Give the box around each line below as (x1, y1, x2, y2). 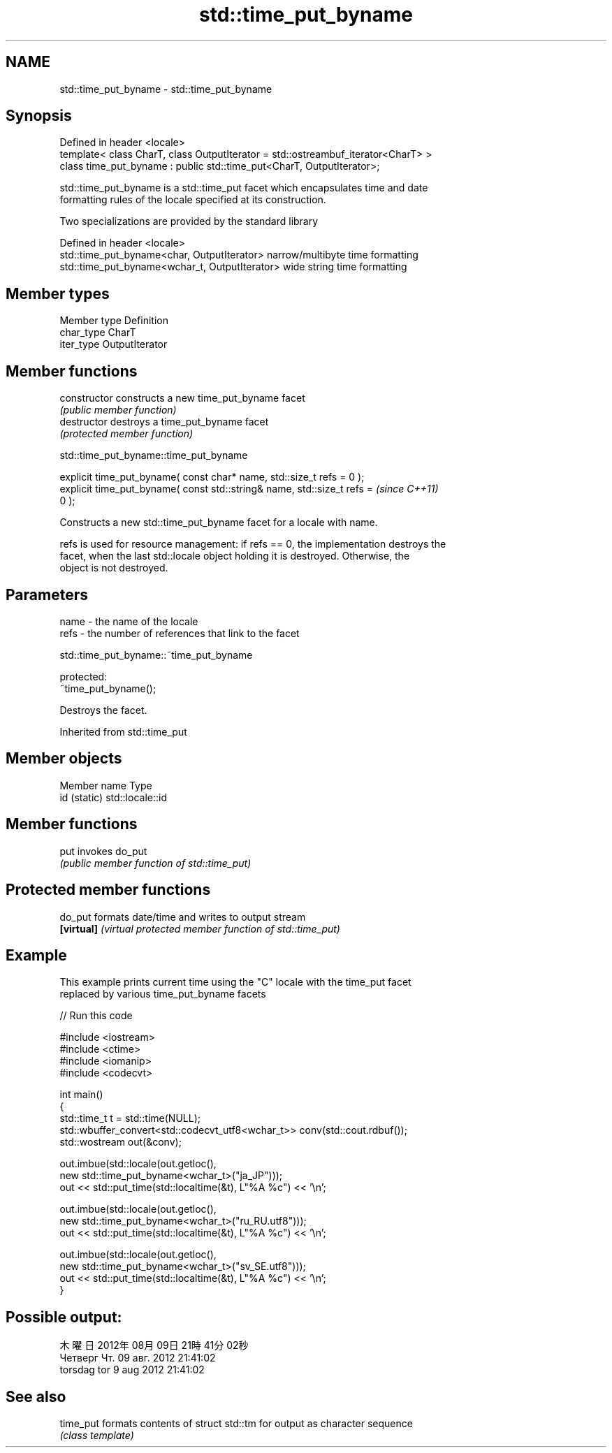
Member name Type (59, 779, 152, 791)
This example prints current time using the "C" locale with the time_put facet (59, 976, 411, 988)
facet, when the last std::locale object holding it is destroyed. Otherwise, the (59, 550, 410, 562)
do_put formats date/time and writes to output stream (59, 910, 306, 923)
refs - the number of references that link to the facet (59, 627, 300, 639)
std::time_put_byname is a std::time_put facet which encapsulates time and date (59, 182, 428, 194)
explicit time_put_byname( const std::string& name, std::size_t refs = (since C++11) (59, 483, 439, 495)
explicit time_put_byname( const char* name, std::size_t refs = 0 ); (59, 471, 365, 483)
